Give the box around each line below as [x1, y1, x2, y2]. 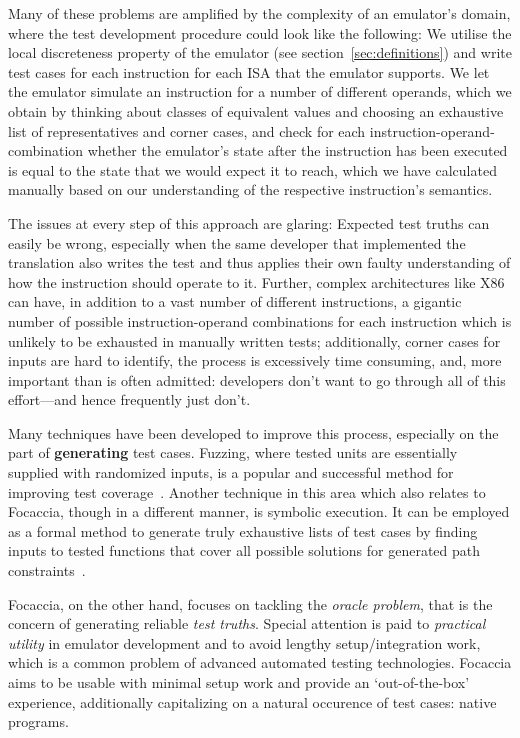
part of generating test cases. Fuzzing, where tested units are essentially [8, 442, 458, 463]
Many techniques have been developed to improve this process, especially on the [8, 422, 499, 443]
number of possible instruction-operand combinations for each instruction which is [8, 310, 512, 331]
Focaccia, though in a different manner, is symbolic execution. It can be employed [8, 501, 510, 522]
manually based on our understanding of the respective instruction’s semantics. [8, 179, 493, 200]
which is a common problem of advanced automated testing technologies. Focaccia [8, 652, 512, 673]
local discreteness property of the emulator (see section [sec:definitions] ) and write [8, 42, 512, 63]
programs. [8, 711, 69, 732]
